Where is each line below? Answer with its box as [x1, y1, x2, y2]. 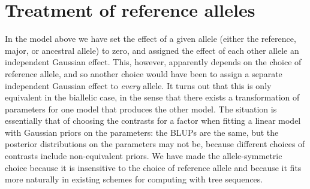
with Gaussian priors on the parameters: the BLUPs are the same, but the [5, 126, 279, 138]
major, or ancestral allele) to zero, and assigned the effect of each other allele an [5, 44, 299, 56]
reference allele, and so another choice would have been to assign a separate [5, 67, 282, 80]
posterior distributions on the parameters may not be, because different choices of [5, 138, 305, 150]
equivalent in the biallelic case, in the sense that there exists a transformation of [5, 91, 300, 103]
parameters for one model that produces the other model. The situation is [5, 102, 277, 115]
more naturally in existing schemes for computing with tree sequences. [5, 173, 263, 185]
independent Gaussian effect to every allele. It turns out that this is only [5, 79, 272, 92]
